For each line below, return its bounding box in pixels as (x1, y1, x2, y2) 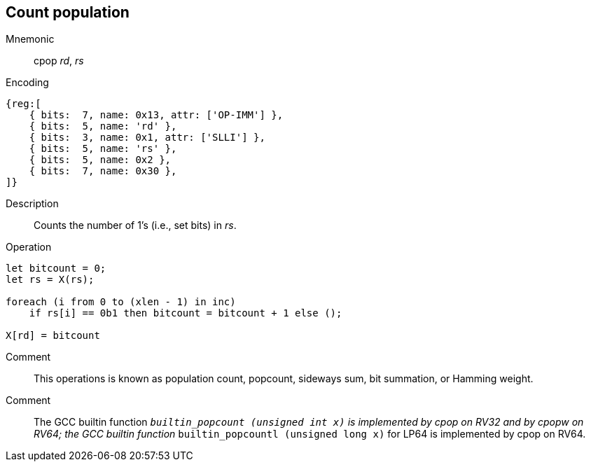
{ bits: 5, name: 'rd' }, (29, 120, 177, 132)
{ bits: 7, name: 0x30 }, (29, 165, 177, 177)
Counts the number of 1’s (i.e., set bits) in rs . (34, 219, 237, 232)
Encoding (6, 76, 49, 89)
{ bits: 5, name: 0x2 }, (29, 154, 172, 166)
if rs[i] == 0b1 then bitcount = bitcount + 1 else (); (29, 307, 342, 319)
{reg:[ (6, 98, 41, 110)
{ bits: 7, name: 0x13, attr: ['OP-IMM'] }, (29, 109, 284, 121)
